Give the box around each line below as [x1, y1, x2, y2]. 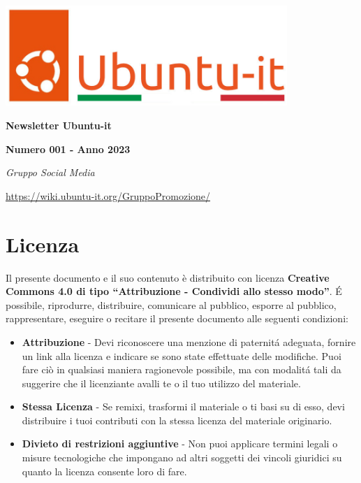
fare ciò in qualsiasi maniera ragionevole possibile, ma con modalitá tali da [22, 362, 341, 377]
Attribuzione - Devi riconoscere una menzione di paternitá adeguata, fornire [22, 334, 356, 349]
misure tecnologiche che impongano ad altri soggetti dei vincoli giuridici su [22, 450, 342, 465]
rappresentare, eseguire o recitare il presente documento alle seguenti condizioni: [6, 311, 348, 326]
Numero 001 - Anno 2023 [6, 141, 131, 156]
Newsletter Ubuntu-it [6, 118, 112, 133]
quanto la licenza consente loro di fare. [22, 463, 187, 478]
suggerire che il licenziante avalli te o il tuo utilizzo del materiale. [22, 375, 301, 390]
